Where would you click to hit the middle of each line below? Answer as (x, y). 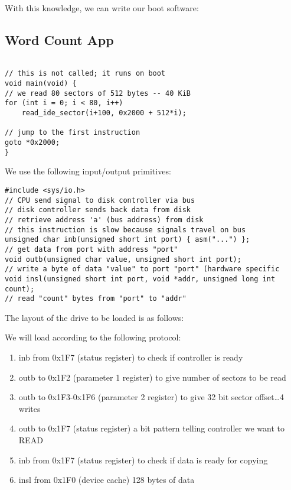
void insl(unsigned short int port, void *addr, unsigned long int (140, 279)
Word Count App (59, 39)
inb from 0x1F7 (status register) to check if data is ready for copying (143, 460)
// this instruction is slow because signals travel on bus (125, 230)
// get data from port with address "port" (91, 249)
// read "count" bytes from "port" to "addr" (96, 299)
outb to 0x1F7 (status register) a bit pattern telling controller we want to (151, 428)
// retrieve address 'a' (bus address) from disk (104, 220)
